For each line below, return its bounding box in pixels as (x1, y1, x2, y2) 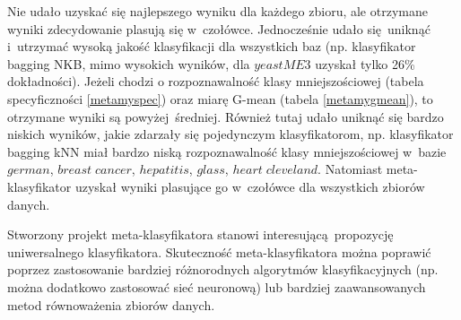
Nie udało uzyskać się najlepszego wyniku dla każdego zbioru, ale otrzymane (7, 2, 428, 20)
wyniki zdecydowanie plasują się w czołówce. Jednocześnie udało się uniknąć (7, 19, 431, 38)
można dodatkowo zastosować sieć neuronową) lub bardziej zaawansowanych (7, 277, 426, 296)
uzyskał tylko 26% (315, 54, 415, 73)
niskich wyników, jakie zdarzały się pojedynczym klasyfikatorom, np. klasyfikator (7, 125, 454, 143)
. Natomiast (317, 160, 383, 178)
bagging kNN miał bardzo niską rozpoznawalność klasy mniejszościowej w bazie (7, 142, 447, 160)
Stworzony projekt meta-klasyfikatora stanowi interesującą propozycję (7, 225, 394, 244)
